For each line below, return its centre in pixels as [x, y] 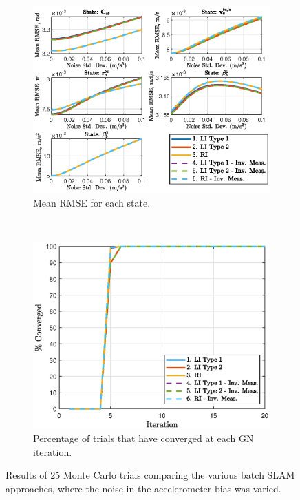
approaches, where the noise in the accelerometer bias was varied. [143, 488]
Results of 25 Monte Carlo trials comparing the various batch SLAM [150, 475]
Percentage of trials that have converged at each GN [143, 438]
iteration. [53, 451]
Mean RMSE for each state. [92, 202]
